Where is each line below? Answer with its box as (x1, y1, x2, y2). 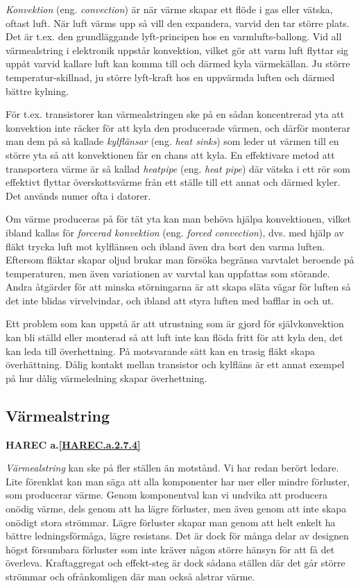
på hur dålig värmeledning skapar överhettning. (6, 370, 207, 385)
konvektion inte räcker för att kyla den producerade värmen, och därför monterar (6, 120, 351, 135)
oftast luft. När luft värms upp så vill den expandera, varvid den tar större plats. (6, 15, 350, 30)
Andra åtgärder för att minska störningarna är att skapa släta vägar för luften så (6, 279, 351, 294)
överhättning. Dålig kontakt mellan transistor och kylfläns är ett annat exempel (6, 357, 345, 372)
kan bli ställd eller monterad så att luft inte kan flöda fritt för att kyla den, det (6, 330, 343, 345)
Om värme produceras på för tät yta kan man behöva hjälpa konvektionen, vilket (6, 211, 352, 226)
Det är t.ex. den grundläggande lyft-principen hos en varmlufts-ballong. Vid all (6, 29, 342, 44)
